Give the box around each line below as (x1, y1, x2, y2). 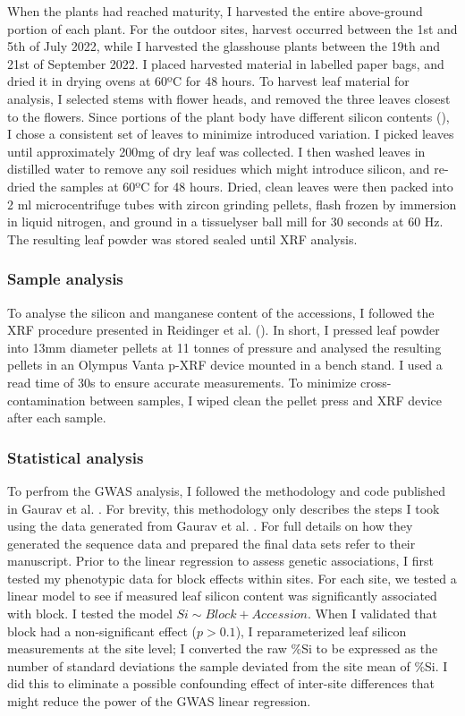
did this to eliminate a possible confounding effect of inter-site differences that (7, 674, 435, 693)
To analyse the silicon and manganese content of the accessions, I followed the (7, 303, 435, 321)
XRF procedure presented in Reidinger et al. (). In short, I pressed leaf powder (7, 320, 440, 339)
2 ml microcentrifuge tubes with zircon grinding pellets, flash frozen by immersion (7, 194, 457, 213)
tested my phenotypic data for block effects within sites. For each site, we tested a (7, 568, 457, 587)
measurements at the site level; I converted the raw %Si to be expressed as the (7, 639, 438, 658)
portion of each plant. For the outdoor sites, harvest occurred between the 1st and (7, 19, 458, 38)
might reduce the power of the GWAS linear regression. (7, 692, 311, 711)
